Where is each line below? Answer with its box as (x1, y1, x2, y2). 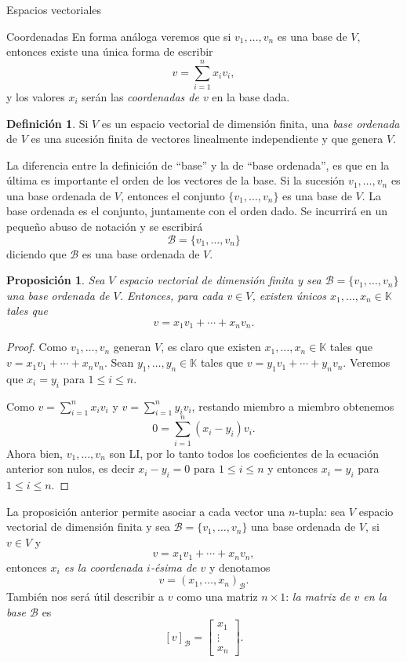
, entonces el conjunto (120, 187, 225, 203)
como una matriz (176, 588, 258, 605)
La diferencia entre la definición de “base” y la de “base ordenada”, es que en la (6, 156, 390, 173)
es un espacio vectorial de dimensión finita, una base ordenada (101, 115, 400, 131)
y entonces (267, 460, 318, 477)
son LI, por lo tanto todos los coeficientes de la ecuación (109, 444, 379, 461)
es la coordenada (64, 558, 144, 575)
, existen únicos (252, 287, 326, 303)
